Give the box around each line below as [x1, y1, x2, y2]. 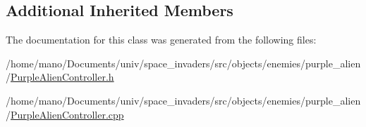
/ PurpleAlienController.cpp [6, 107, 124, 121]
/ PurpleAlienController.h [6, 69, 114, 84]
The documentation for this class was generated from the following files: [6, 32, 317, 47]
